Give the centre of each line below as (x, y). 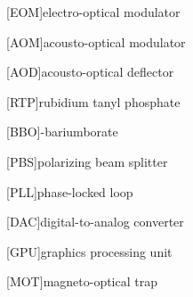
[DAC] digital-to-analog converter (95, 222)
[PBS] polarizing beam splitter (87, 161)
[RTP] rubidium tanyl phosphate (93, 101)
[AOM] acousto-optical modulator (96, 41)
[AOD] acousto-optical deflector (90, 72)
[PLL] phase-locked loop (70, 191)
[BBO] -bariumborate (62, 132)
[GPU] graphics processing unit (89, 251)
